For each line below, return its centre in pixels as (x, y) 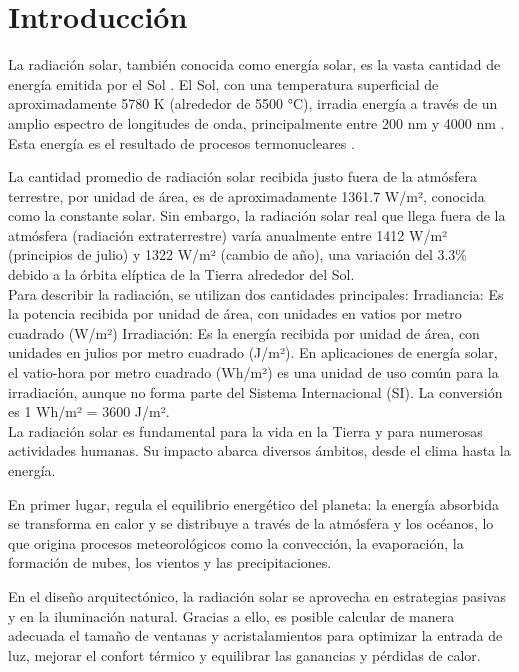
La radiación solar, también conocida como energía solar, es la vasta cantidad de (254, 64)
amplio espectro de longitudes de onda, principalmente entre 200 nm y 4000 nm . (256, 122)
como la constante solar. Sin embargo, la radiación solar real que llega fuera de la (257, 215)
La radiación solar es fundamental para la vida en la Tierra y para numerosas (245, 430)
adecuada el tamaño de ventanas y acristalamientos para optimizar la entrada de (255, 635)
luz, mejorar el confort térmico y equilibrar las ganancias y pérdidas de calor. (244, 654)
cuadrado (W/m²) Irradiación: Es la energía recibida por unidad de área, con (244, 332)
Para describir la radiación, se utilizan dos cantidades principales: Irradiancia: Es (256, 293)
